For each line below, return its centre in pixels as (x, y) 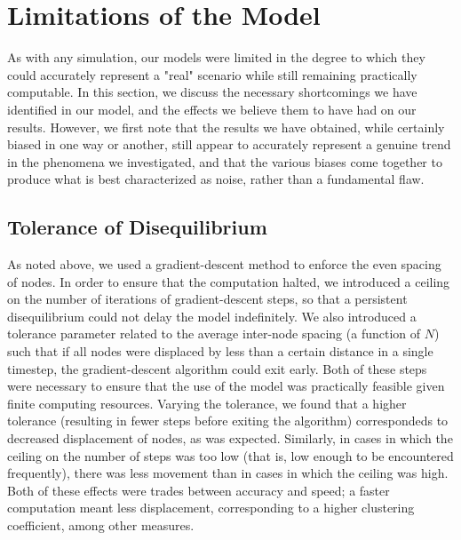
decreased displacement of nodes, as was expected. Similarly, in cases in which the (230, 438)
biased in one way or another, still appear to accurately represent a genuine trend (229, 144)
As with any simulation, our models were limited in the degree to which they (216, 57)
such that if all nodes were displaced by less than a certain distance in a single (220, 351)
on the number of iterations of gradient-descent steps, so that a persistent (207, 299)
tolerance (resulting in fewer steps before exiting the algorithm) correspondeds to (228, 421)
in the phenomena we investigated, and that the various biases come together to (225, 161)
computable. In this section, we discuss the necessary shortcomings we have (212, 92)
